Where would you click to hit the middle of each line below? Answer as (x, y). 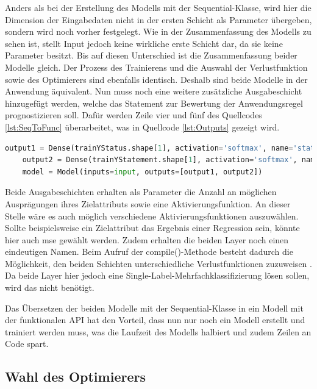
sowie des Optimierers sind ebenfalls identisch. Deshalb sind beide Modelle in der (156, 79)
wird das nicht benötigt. (50, 287)
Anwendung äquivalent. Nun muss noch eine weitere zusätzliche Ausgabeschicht (154, 91)
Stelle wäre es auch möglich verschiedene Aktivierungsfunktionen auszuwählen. (152, 216)
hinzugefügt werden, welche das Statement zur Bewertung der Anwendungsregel (154, 103)
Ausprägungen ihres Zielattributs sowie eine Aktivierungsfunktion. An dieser (148, 203)
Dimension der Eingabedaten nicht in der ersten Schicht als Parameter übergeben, (158, 19)
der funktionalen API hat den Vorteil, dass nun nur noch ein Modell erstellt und (155, 320)
